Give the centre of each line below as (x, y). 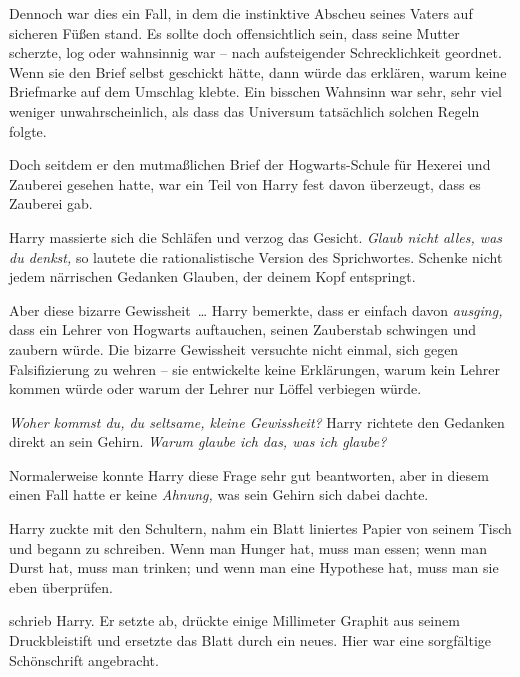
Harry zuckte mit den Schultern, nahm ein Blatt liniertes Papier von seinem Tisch (260, 528)
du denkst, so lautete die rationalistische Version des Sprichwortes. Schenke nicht (256, 256)
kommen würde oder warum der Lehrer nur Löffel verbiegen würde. (215, 388)
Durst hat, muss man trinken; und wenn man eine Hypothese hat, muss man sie (254, 567)
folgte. (28, 130)
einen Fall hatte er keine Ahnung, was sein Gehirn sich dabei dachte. (219, 494)
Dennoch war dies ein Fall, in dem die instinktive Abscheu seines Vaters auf (241, 13)
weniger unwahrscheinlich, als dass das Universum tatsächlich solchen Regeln (244, 110)
